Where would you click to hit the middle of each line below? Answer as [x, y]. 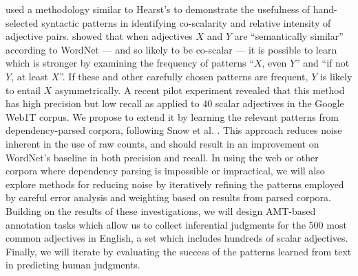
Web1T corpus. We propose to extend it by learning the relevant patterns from [172, 116]
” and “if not [323, 63]
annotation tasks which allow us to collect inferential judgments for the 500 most [176, 224]
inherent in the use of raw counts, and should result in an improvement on [162, 143]
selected [22, 22]
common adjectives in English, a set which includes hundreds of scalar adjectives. [177, 238]
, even [274, 63]
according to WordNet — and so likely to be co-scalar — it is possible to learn [171, 49]
